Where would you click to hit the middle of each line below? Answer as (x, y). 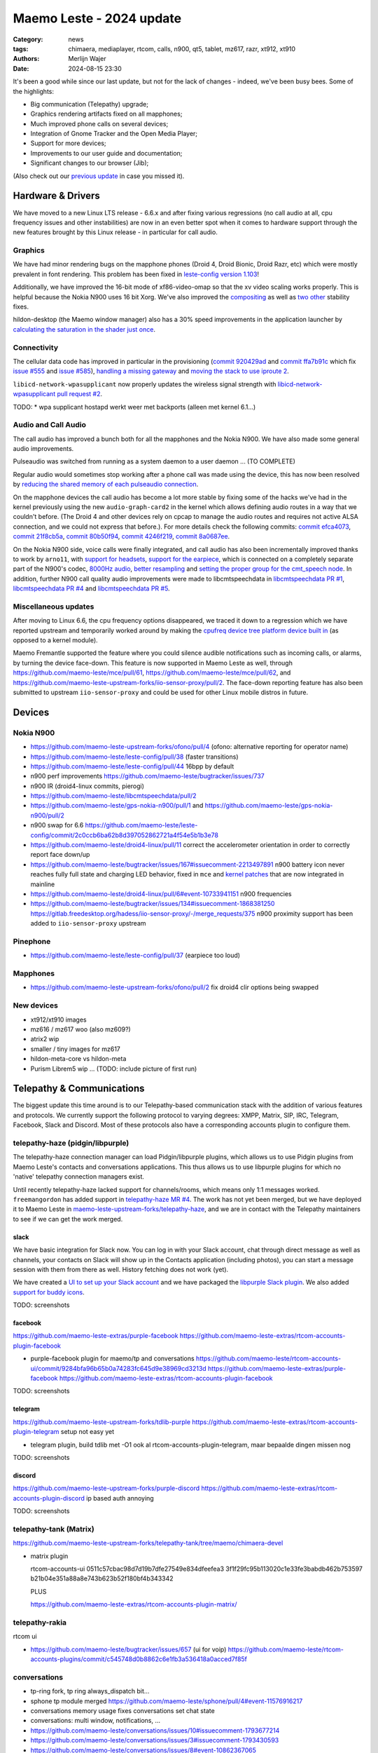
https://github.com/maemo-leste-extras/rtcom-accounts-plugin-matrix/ (134, 1604)
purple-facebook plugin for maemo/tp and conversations (113, 1359)
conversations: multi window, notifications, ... (96, 1721)
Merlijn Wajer (87, 59)
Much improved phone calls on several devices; (99, 123)
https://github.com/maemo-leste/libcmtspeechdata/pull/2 (113, 796)
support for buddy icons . (49, 1292)
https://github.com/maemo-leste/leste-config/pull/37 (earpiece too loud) (135, 955)
